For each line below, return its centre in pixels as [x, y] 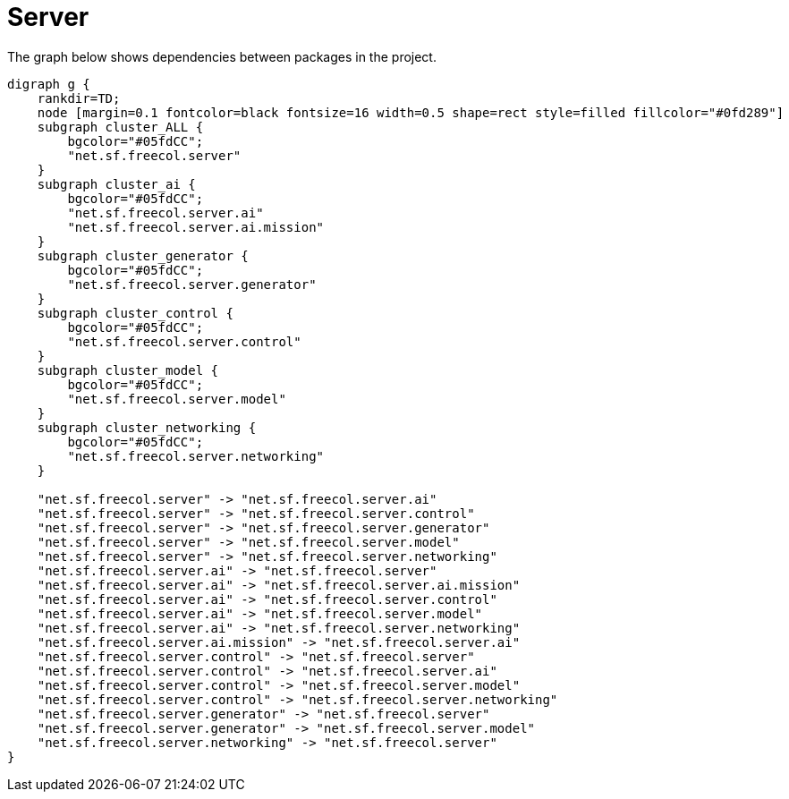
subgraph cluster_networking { [147, 427]
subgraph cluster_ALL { [120, 127]
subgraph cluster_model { [128, 370]
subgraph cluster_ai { [116, 184]
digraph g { [49, 84]
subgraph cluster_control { [135, 313]
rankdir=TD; [79, 98]
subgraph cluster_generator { [143, 255]
